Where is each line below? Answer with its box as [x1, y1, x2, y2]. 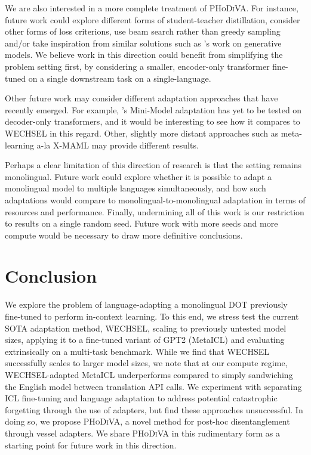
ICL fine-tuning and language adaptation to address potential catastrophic [5, 392, 278, 404]
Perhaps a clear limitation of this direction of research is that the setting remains [5, 159, 302, 171]
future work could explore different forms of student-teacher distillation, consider [5, 13, 300, 26]
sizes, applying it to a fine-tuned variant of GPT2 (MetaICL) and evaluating [5, 333, 285, 346]
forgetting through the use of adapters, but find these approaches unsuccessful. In [5, 403, 303, 416]
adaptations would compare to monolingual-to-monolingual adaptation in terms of [5, 193, 306, 206]
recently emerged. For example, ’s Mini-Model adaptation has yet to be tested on [5, 103, 302, 116]
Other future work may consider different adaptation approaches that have [5, 92, 278, 104]
